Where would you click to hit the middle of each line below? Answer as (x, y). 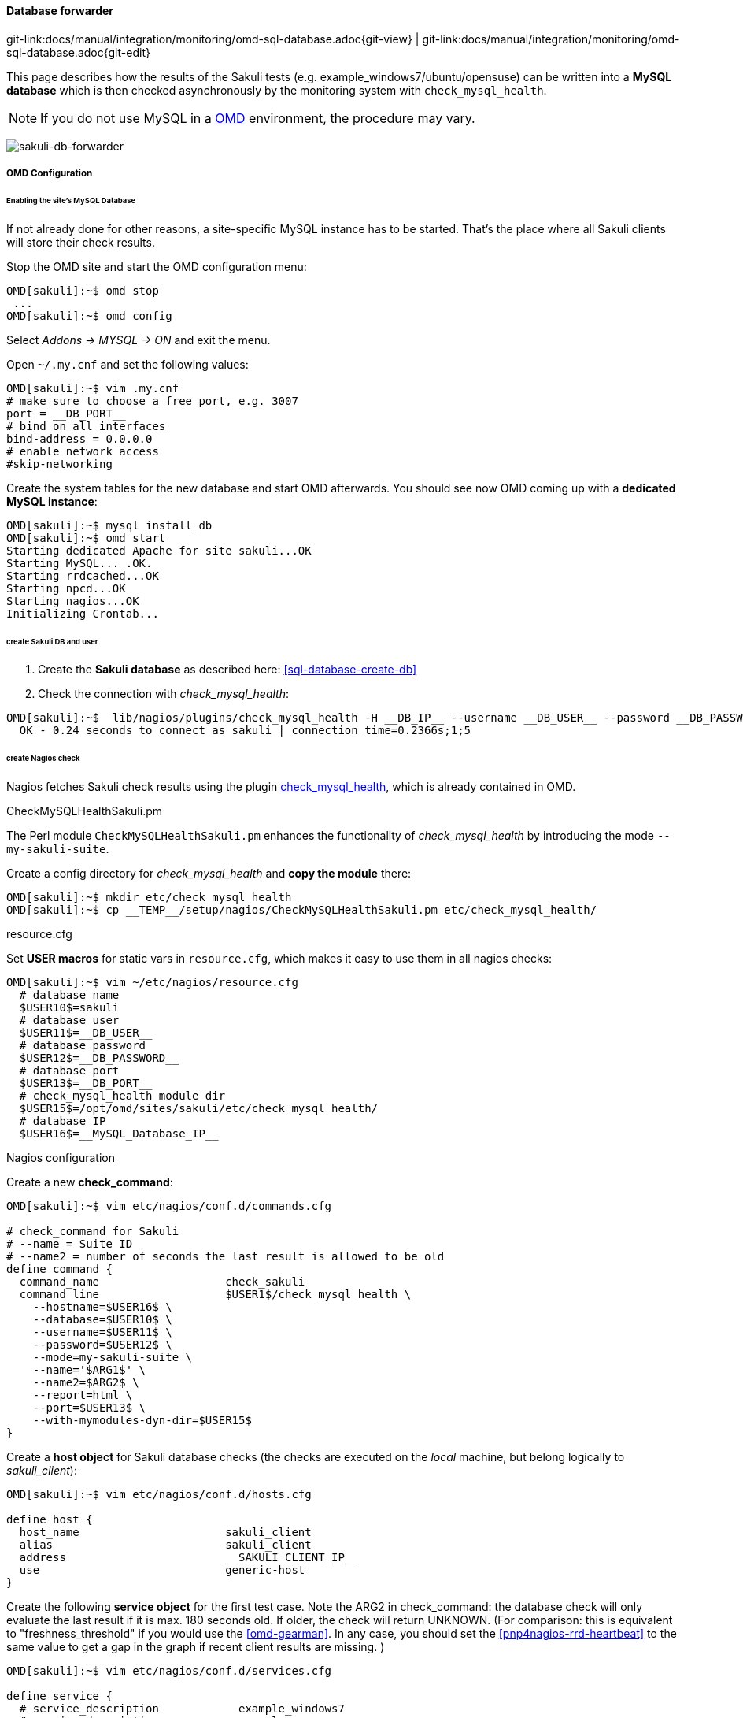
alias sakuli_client (165, 1545)
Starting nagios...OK (73, 601)
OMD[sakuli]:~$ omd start (86, 538)
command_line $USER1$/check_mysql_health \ (215, 1295)
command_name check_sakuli (162, 1282)
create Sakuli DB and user (52, 641)
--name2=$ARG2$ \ (86, 1383)
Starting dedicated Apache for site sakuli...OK (159, 550)
